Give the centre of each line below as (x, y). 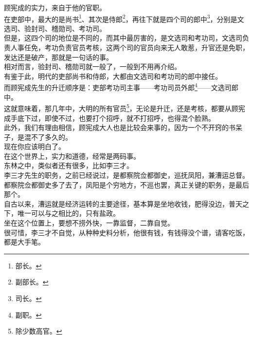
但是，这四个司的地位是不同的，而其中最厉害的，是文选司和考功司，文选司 (123, 38)
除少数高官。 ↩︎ (39, 331)
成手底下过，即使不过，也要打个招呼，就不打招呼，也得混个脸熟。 (109, 118)
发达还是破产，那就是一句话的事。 (58, 57)
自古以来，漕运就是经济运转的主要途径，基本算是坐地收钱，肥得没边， (116, 203)
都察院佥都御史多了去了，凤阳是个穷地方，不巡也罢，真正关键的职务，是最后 (126, 184)
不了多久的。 (51, 137)
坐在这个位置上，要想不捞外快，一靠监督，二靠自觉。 (89, 223)
